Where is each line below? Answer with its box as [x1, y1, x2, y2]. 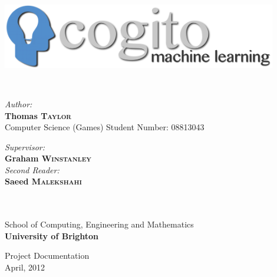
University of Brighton [5, 229, 99, 242]
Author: [5, 97, 32, 110]
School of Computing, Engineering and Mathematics [5, 218, 194, 230]
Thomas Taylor [5, 109, 71, 121]
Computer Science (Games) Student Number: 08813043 [5, 121, 205, 133]
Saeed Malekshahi [5, 175, 82, 187]
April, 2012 [5, 261, 45, 273]
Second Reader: [5, 163, 60, 176]
